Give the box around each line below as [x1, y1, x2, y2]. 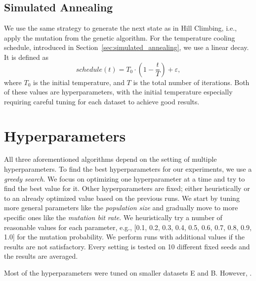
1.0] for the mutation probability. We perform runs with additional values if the [4, 232, 245, 242]
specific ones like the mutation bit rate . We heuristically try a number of [4, 212, 222, 223]
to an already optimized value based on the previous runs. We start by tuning [4, 192, 240, 203]
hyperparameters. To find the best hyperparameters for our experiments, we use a [4, 164, 252, 174]
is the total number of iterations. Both [133, 77, 250, 87]
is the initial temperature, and [33, 77, 125, 87]
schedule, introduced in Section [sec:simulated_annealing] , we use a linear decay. [4, 42, 249, 52]
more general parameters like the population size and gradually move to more [4, 202, 238, 213]
